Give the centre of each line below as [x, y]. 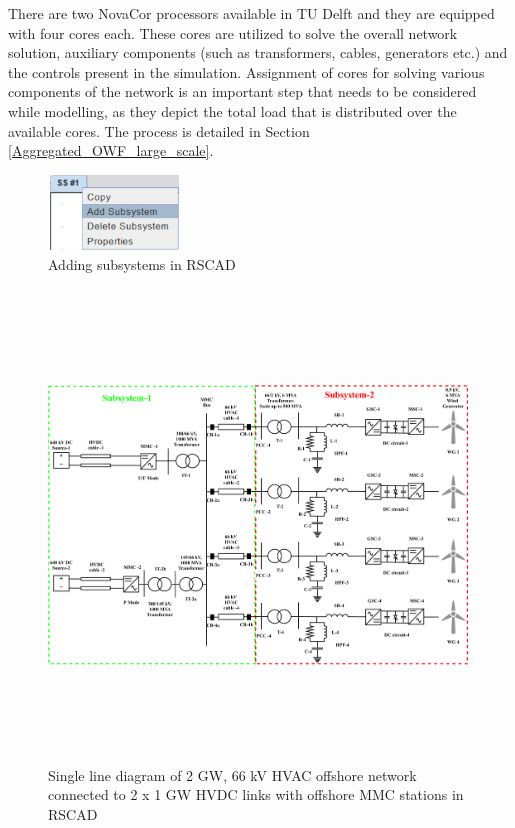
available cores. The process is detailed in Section [159, 130]
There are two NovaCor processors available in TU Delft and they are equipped [251, 13]
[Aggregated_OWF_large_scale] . [111, 150]
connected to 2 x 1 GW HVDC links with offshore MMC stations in [256, 794]
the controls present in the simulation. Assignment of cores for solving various [246, 71]
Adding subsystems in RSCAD [142, 263]
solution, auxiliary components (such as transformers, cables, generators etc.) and [258, 52]
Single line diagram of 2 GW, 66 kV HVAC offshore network [232, 774]
